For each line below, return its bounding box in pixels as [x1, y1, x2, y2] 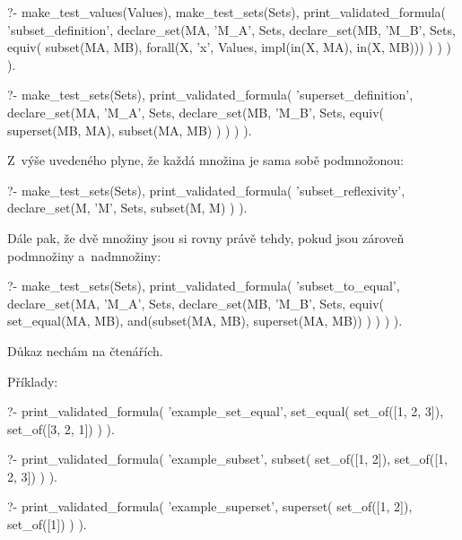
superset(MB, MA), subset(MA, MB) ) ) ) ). [7, 120, 252, 139]
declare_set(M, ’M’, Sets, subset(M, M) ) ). [7, 198, 248, 217]
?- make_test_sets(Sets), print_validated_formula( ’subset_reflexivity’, [7, 180, 405, 199]
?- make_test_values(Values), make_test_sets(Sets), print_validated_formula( [7, 3, 447, 21]
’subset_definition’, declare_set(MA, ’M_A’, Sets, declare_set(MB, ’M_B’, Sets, [7, 20, 456, 39]
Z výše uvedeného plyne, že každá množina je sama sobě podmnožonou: [7, 151, 404, 170]
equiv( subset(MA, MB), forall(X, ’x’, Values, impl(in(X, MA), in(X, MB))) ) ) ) [7, 38, 451, 57]
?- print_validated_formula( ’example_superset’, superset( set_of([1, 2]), [7, 497, 413, 516]
